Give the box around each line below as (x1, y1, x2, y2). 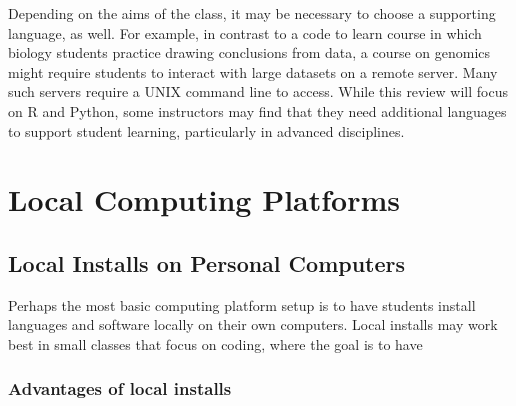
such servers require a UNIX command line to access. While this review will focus (8, 81, 508, 102)
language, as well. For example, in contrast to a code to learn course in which (8, 22, 482, 43)
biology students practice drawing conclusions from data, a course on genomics (8, 42, 491, 63)
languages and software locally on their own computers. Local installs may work (8, 314, 498, 335)
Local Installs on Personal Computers (8, 247, 406, 278)
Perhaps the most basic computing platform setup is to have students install (8, 294, 476, 315)
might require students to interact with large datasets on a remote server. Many (8, 61, 498, 82)
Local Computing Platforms (8, 179, 400, 220)
